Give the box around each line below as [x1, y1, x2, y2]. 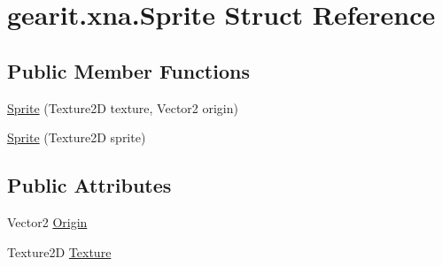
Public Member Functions [7, 57, 250, 84]
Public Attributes [7, 171, 172, 199]
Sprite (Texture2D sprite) [7, 128, 146, 147]
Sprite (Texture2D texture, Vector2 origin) [7, 98, 238, 117]
